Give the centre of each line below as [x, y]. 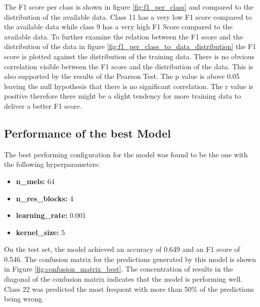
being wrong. [24, 299]
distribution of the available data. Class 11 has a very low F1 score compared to [128, 16]
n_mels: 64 [35, 181]
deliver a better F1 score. [43, 105]
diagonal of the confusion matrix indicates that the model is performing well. [123, 279]
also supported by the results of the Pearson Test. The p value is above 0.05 [122, 76]
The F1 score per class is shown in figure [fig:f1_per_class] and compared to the [129, 7]
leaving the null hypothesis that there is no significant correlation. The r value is [129, 86]
